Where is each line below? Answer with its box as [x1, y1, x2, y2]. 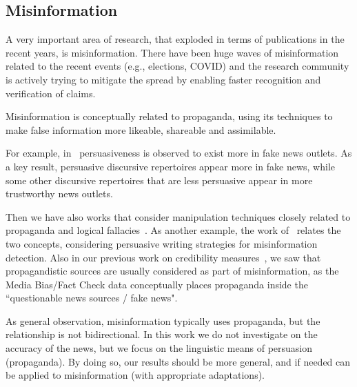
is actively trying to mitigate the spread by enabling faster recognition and [6, 72, 321, 86]
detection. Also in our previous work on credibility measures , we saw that [6, 250, 321, 264]
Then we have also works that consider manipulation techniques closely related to [6, 209, 351, 224]
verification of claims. [6, 86, 96, 100]
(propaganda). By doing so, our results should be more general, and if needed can [6, 354, 351, 368]
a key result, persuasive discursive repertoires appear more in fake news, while [6, 159, 335, 173]
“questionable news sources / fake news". [6, 290, 178, 305]
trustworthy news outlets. [6, 186, 113, 201]
